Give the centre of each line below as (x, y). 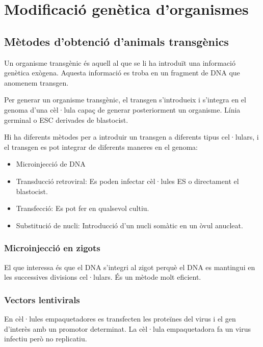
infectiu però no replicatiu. (46, 339)
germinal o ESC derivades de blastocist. (66, 119)
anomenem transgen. (36, 82)
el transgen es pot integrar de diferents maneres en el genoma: (101, 146)
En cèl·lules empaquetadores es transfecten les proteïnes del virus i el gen (120, 318)
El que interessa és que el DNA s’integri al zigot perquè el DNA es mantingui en (130, 267)
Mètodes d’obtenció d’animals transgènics (116, 41)
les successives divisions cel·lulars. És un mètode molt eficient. (103, 277)
